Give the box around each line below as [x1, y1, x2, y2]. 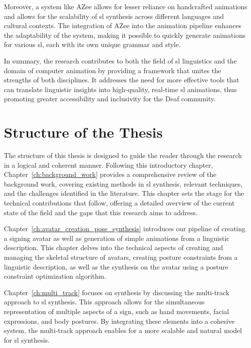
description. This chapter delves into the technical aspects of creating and [4, 242, 223, 253]
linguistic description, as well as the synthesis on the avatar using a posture [4, 261, 229, 271]
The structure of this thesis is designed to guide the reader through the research [4, 150, 242, 160]
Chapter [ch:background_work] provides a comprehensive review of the [4, 169, 217, 179]
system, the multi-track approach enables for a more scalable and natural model [4, 325, 242, 335]
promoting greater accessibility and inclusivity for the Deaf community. [4, 94, 216, 104]
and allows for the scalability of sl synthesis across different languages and [4, 11, 224, 21]
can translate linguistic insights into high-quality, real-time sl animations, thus [4, 84, 237, 94]
